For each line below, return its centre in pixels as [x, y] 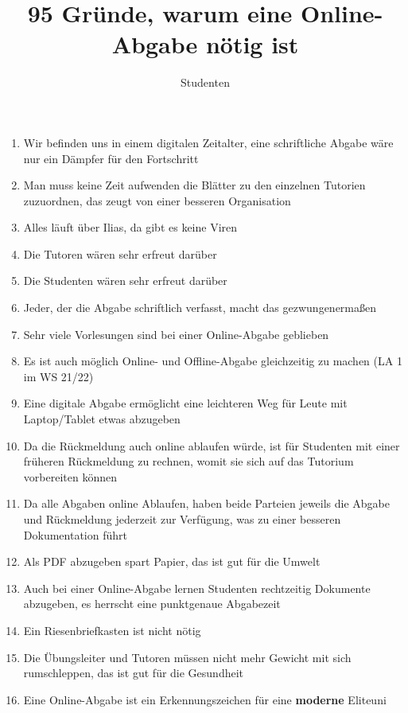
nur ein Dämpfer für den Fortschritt [111, 158]
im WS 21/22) [58, 376]
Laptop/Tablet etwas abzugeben [102, 419]
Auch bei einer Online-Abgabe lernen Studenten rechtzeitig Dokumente [197, 588]
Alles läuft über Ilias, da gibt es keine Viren [130, 227]
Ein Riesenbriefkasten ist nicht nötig [112, 630]
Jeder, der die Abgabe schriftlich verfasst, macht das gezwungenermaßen [200, 308]
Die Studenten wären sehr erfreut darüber [125, 281]
